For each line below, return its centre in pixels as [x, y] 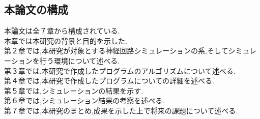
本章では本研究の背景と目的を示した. [66, 40]
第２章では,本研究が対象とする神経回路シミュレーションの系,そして [116, 51]
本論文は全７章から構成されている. [62, 31]
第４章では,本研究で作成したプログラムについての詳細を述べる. [109, 81]
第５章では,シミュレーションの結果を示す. [74, 90]
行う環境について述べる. [80, 60]
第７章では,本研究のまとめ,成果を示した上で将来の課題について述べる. [121, 110]
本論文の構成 [36, 9]
